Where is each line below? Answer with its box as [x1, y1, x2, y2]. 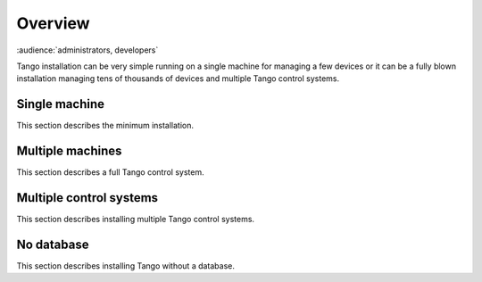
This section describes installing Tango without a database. [16, 260, 236, 271]
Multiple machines [16, 144, 122, 159]
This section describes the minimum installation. [16, 120, 195, 131]
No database [16, 236, 89, 252]
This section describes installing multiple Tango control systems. [16, 214, 254, 225]
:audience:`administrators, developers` [16, 45, 159, 55]
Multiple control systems [16, 190, 159, 205]
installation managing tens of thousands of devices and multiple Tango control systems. [16, 73, 340, 84]
